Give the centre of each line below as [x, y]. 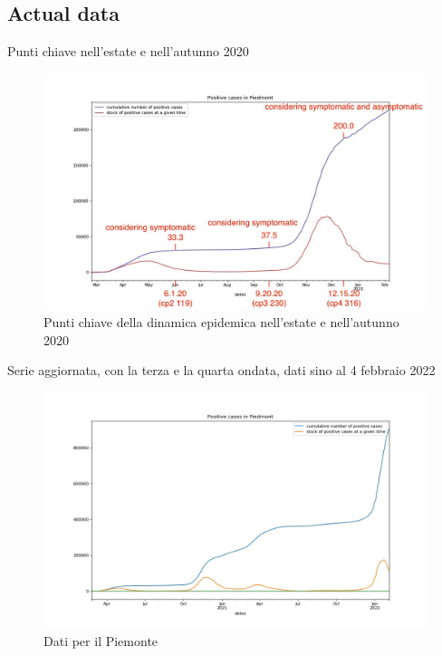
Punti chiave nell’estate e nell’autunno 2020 [128, 51]
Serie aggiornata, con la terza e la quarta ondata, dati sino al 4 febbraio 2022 [221, 370]
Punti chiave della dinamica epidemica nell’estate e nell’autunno [221, 322]
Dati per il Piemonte [101, 641]
